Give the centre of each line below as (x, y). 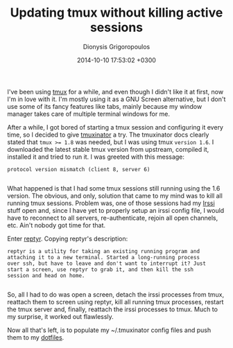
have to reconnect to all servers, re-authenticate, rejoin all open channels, (113, 218)
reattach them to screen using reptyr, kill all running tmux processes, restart (115, 302)
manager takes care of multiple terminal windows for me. (89, 114)
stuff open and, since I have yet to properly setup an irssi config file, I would (116, 210)
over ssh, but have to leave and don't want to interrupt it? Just (107, 263)
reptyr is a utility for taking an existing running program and (103, 251)
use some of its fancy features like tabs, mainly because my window (105, 106)
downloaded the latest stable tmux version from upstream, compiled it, (108, 149)
